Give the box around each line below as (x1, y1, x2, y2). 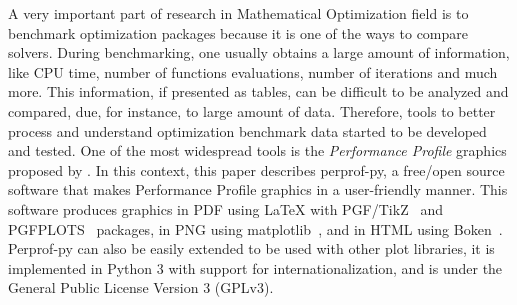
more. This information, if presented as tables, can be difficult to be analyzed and (8, 81, 509, 102)
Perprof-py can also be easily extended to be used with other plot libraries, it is (8, 238, 495, 259)
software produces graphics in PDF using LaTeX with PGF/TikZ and (8, 198, 443, 219)
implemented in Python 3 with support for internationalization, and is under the (8, 257, 503, 278)
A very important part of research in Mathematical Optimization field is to (8, 3, 469, 23)
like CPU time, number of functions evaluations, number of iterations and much (8, 61, 498, 82)
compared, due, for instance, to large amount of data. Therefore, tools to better (8, 100, 496, 121)
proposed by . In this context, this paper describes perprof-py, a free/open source (8, 159, 505, 180)
